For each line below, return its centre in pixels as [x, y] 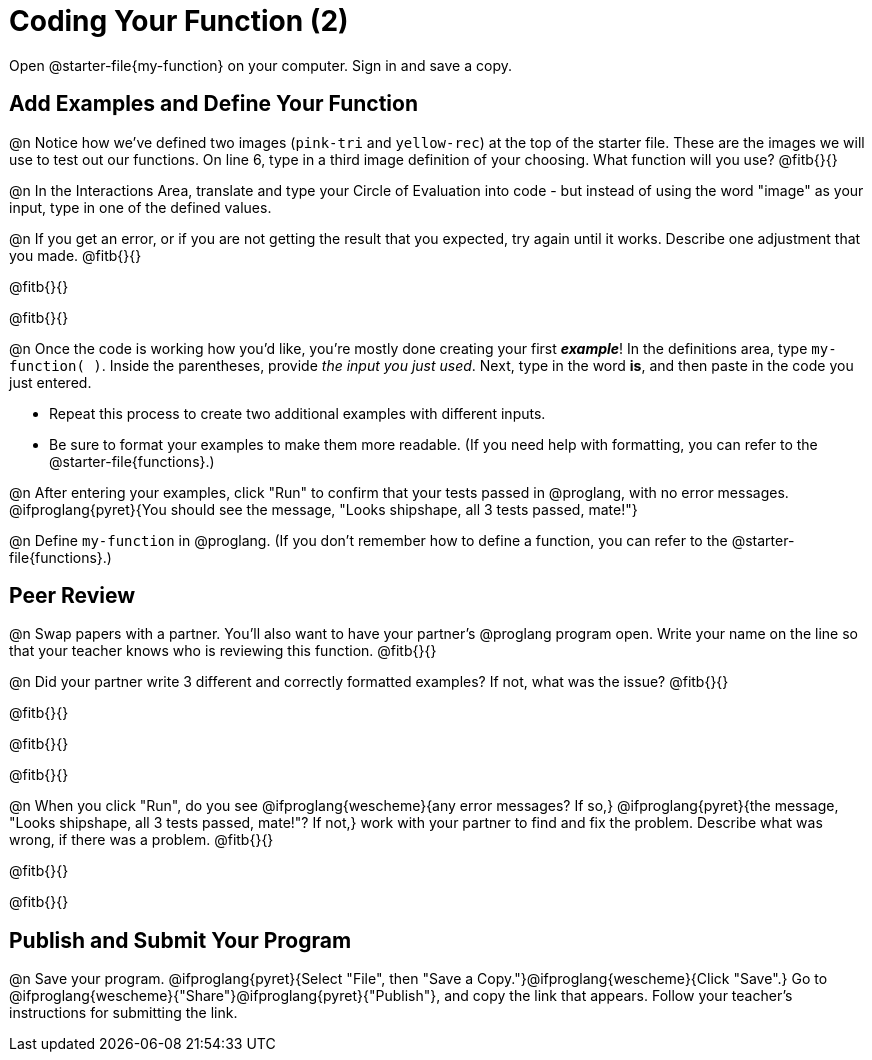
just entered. [50, 382]
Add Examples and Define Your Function [213, 104]
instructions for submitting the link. [123, 1013]
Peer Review [72, 596]
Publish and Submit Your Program [180, 940]
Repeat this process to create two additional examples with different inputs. [297, 413]
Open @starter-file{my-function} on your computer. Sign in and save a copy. [260, 65]
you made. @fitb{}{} [75, 255]
